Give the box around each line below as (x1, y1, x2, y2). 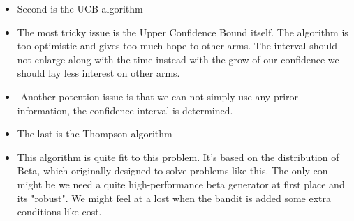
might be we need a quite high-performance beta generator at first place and (17, 176, 345, 191)
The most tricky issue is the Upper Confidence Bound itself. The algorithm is (17, 24, 348, 39)
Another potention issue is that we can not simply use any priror (20, 89, 299, 103)
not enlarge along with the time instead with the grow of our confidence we (17, 52, 339, 66)
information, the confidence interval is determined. (17, 102, 233, 117)
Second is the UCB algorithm (17, 1, 143, 15)
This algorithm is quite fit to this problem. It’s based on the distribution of (17, 149, 339, 164)
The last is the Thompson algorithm (17, 126, 172, 141)
